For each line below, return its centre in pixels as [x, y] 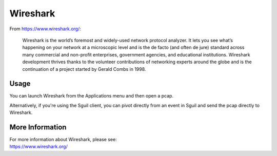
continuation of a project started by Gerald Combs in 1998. [84, 69]
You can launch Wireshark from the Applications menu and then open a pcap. [92, 96]
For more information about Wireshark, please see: [63, 140]
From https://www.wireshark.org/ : [45, 29]
